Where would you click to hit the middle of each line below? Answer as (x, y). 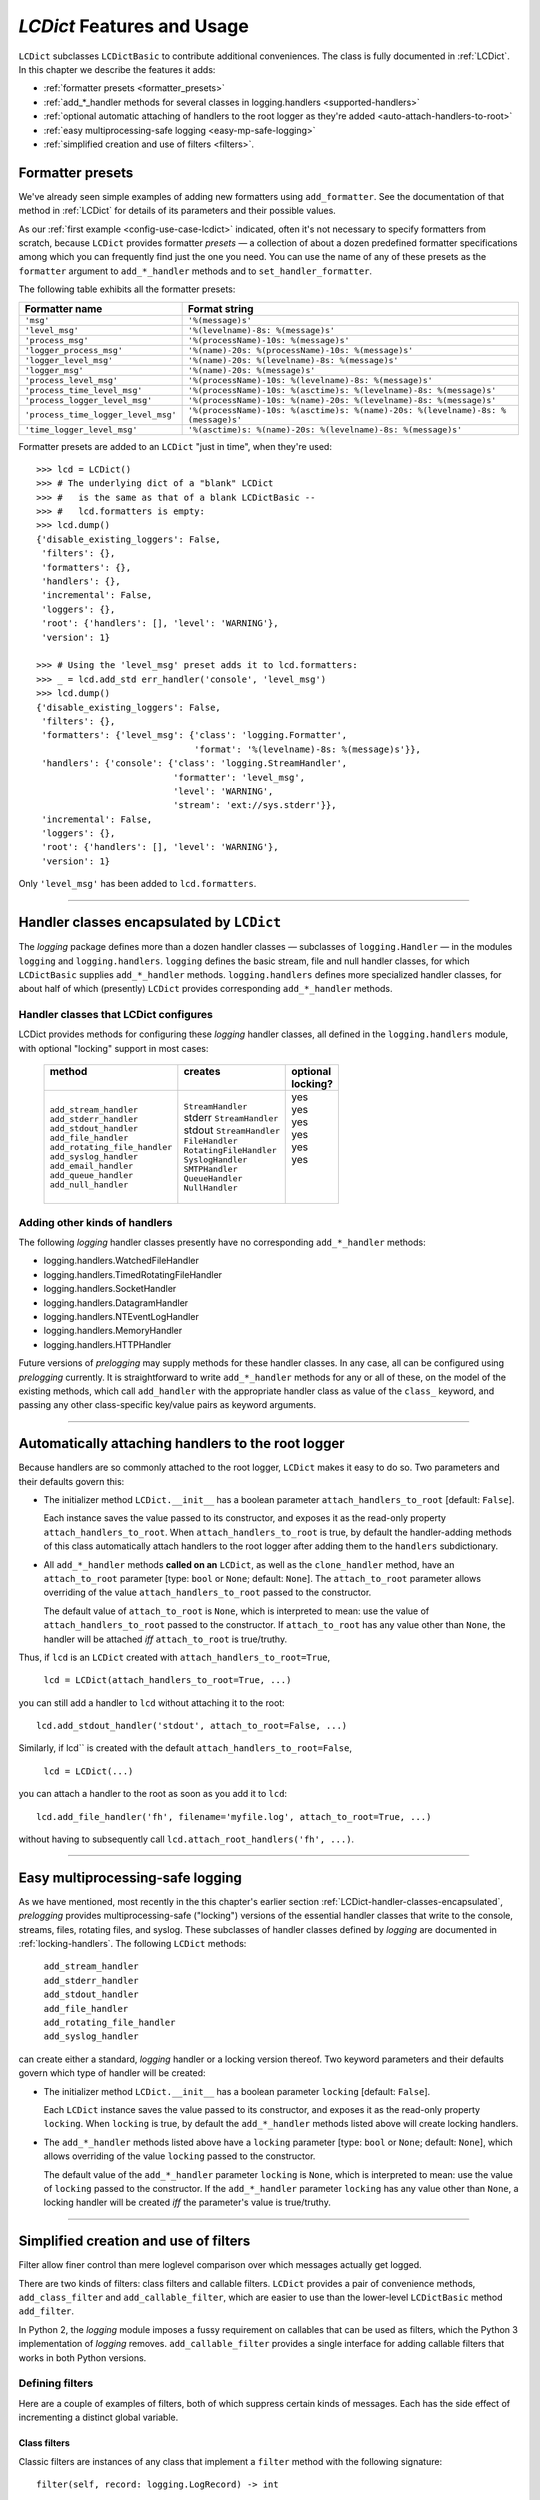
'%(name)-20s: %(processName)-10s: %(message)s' (300, 350)
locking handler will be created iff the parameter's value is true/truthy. (187, 2202)
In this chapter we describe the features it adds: (117, 69)
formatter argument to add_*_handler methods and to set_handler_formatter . (195, 271)
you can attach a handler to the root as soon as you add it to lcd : (153, 1794)
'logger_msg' (54, 370)
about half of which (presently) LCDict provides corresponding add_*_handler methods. (206, 989)
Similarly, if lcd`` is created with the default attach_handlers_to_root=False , (185, 1748)
